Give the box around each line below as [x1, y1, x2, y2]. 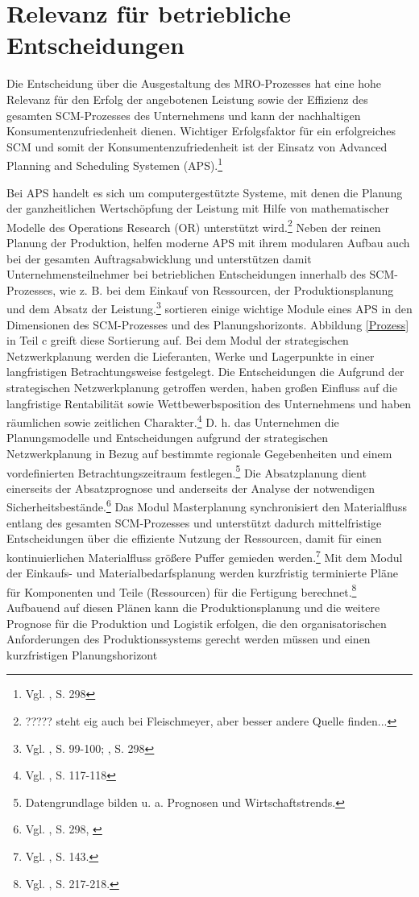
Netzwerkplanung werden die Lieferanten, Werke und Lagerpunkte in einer [6, 347, 375, 364]
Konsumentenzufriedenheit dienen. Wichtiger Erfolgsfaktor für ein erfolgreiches [6, 122, 396, 139]
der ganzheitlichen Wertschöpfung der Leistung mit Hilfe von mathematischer [6, 200, 390, 217]
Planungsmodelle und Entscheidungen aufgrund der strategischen [6, 429, 329, 446]
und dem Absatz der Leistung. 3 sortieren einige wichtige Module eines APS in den [6, 298, 413, 316]
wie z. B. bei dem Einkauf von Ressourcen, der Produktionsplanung [59, 281, 394, 298]
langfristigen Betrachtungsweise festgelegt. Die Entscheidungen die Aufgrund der [6, 363, 404, 380]
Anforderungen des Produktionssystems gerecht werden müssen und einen [6, 630, 371, 647]
